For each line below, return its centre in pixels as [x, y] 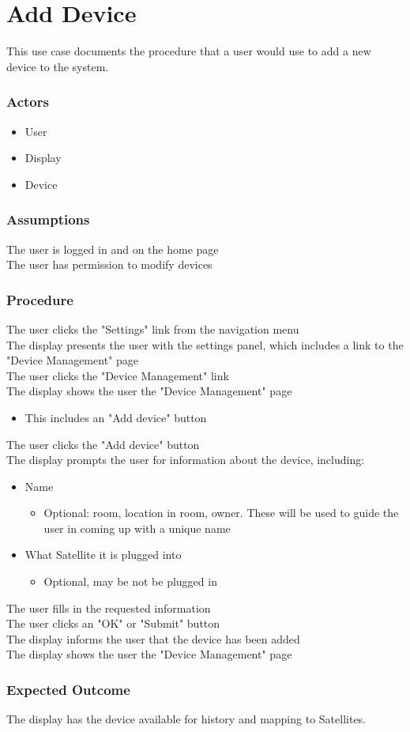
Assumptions [48, 219]
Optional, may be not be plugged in [130, 581]
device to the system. [58, 66]
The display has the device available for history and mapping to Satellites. [186, 719]
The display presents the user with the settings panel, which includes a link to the [205, 344]
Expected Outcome [68, 689]
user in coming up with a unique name [137, 528]
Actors [28, 102]
